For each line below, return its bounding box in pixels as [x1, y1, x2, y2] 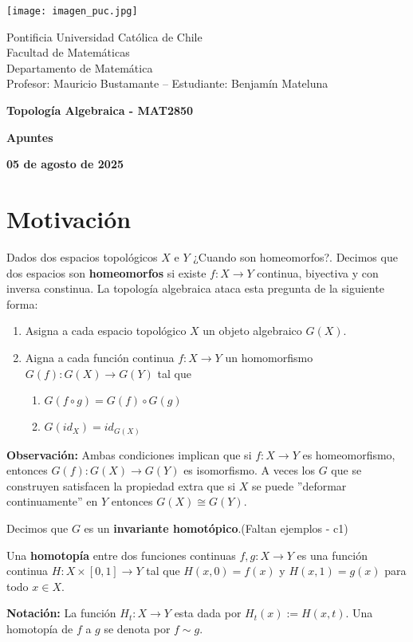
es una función [297, 546, 368, 563]
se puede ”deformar [251, 477, 347, 494]
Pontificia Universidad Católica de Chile [6, 28, 203, 45]
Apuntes [6, 128, 53, 145]
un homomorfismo [225, 349, 313, 365]
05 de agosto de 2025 [6, 156, 124, 172]
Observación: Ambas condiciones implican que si [6, 446, 252, 463]
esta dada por [174, 605, 242, 621]
